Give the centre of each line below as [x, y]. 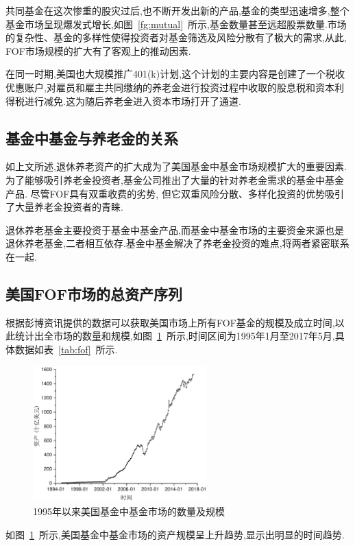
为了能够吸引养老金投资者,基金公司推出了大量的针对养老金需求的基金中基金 [175, 179]
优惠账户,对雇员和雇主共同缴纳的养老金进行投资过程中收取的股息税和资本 [170, 87]
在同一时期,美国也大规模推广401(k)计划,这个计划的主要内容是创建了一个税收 [175, 74]
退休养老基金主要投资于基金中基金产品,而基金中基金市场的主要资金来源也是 [175, 229]
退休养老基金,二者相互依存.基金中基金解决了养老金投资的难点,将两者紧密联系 [177, 243]
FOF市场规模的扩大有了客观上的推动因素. [98, 50]
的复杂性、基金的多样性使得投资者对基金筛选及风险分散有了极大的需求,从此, [176, 37]
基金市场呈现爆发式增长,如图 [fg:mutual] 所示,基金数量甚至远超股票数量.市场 [176, 24]
